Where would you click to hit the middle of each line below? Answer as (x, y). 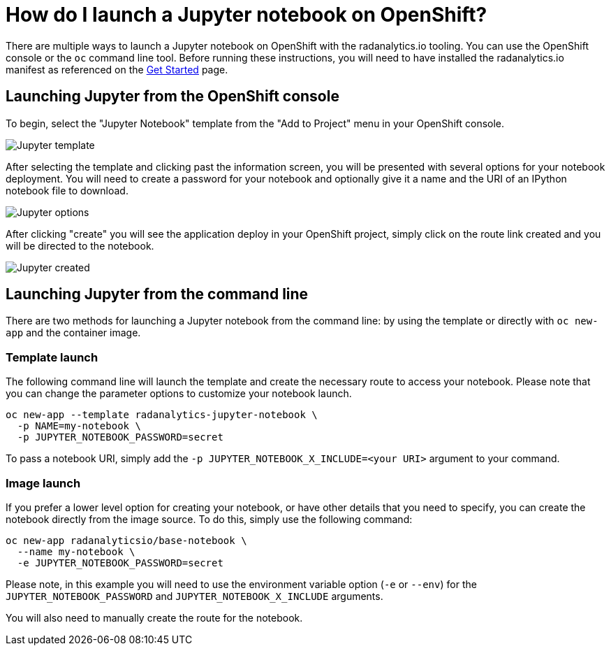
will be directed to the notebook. (80, 245)
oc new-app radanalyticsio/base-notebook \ (126, 540)
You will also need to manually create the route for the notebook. (154, 617)
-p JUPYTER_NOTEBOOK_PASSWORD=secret (120, 437)
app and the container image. (73, 333)
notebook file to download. (67, 190)
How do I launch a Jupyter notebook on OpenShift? (246, 15)
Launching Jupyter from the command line (157, 294)
